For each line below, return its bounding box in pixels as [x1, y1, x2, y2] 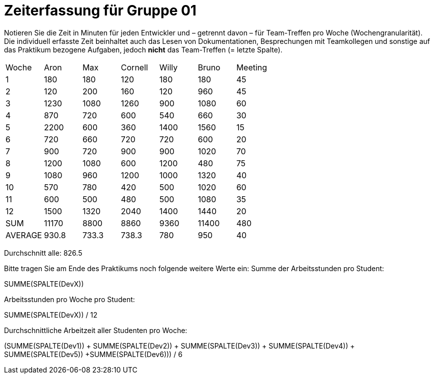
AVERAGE [5, 230, 42, 240]
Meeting [236, 62, 267, 72]
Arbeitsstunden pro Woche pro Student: [4, 295, 135, 304]
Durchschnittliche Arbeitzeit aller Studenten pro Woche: [4, 326, 187, 335]
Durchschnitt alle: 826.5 [4, 248, 82, 257]
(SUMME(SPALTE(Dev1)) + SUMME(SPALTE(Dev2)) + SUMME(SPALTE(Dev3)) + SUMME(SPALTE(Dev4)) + [4, 341, 355, 350]
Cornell [120, 62, 148, 72]
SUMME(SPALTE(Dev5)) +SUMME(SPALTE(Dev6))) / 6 [4, 350, 182, 359]
